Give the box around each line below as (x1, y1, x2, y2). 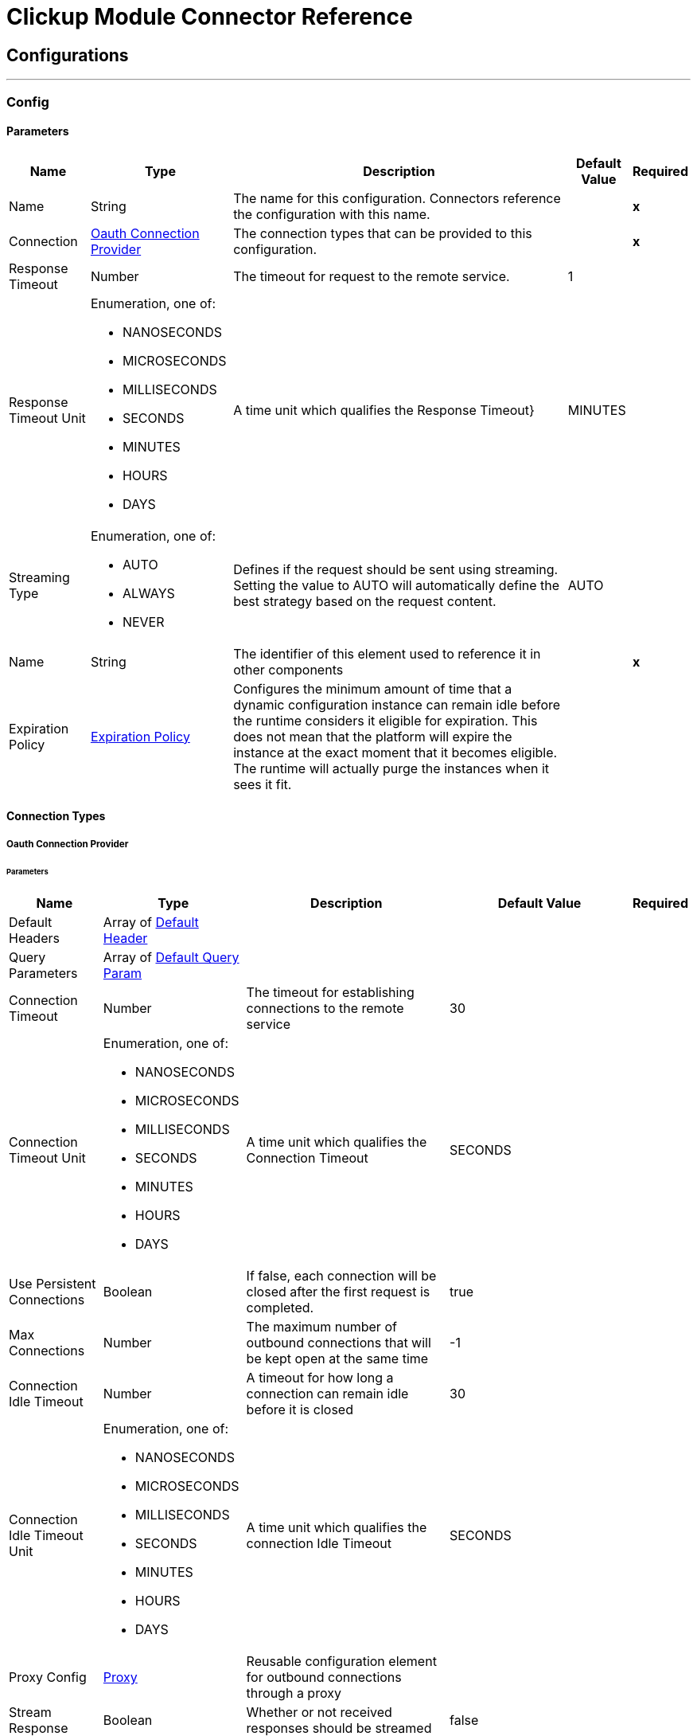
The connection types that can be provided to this (233, 225, 532, 241)
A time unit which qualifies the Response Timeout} (233, 401, 535, 418)
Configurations (6, 45, 129, 65)
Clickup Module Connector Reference (6, 3, 413, 30)
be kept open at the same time (246, 1351, 429, 1367)
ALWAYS (122, 585, 175, 601)
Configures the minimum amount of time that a (233, 680, 512, 697)
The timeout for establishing (246, 984, 415, 1001)
